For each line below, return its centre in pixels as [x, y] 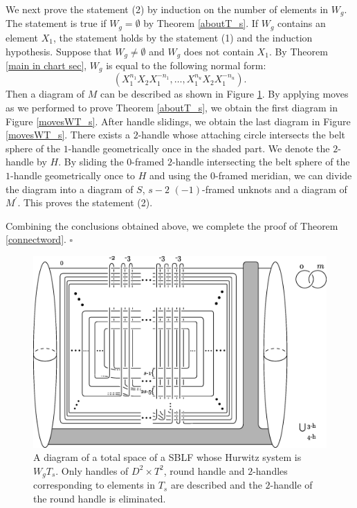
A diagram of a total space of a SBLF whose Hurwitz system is [167, 457]
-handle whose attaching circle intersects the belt [241, 135]
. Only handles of [92, 470]
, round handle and [204, 470]
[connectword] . [36, 239]
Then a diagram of [45, 94]
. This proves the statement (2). [85, 202]
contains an [302, 23]
